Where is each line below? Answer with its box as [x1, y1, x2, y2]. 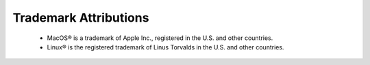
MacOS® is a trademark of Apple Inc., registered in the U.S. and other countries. [47, 34, 273, 42]
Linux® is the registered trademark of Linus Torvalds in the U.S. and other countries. [47, 43, 284, 51]
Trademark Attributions [12, 10, 149, 25]
